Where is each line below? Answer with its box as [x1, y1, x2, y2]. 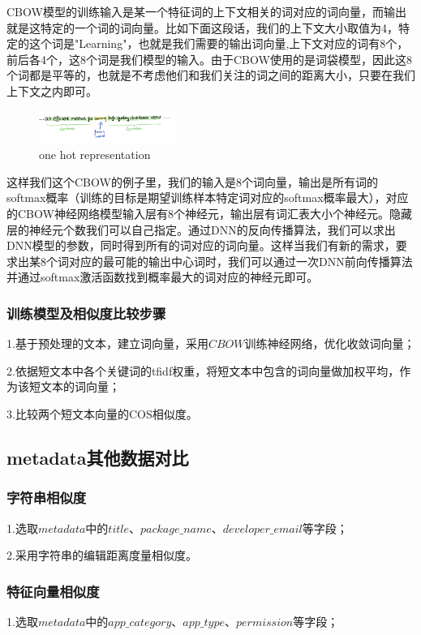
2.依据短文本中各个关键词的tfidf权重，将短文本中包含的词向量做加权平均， [6, 362, 400, 379]
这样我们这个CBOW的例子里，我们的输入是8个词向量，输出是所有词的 [6, 173, 378, 190]
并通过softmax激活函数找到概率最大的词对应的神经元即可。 [6, 268, 319, 285]
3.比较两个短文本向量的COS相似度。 [6, 405, 198, 423]
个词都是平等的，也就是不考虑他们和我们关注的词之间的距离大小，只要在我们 [6, 67, 415, 84]
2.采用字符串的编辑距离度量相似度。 [6, 547, 197, 564]
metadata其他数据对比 [6, 445, 189, 470]
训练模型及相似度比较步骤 [6, 302, 166, 323]
